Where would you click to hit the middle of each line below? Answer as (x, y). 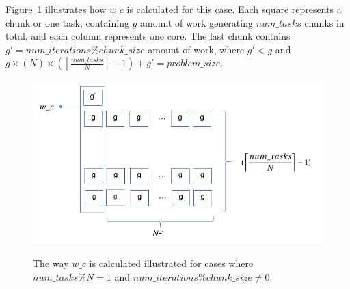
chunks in (324, 22)
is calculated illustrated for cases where (171, 263)
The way (51, 263)
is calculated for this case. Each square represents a (234, 9)
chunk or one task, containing (67, 22)
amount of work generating (196, 22)
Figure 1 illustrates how (56, 9)
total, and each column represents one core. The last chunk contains (148, 36)
